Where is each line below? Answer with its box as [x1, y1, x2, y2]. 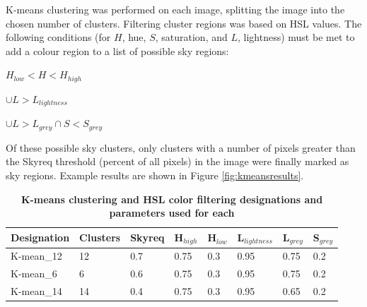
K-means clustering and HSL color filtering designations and [21, 191, 323, 206]
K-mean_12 [11, 248, 62, 263]
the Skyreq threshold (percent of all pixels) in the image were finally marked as [6, 154, 349, 169]
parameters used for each [109, 205, 235, 220]
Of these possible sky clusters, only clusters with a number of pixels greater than [6, 140, 356, 155]
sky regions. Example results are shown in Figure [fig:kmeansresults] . [6, 167, 304, 182]
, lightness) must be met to [237, 30, 355, 44]
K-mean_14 [11, 284, 62, 299]
